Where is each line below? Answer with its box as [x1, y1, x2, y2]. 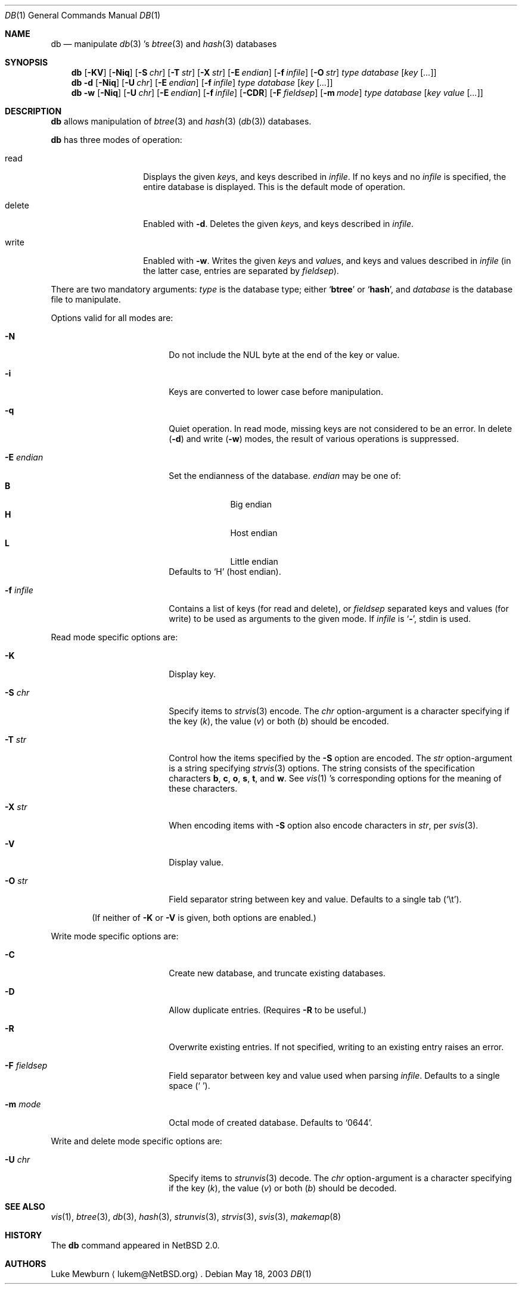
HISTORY [5, 1230, 42, 1240]
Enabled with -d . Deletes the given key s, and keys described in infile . [143, 219, 414, 229]
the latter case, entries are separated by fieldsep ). [143, 266, 339, 276]
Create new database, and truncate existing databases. [169, 968, 386, 978]
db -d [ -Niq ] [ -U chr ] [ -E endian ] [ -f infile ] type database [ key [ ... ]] [71, 77, 333, 88]
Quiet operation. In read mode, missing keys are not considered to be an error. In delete [169, 424, 512, 434]
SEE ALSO [5, 1201, 45, 1212]
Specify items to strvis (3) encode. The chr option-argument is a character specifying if [169, 706, 509, 716]
